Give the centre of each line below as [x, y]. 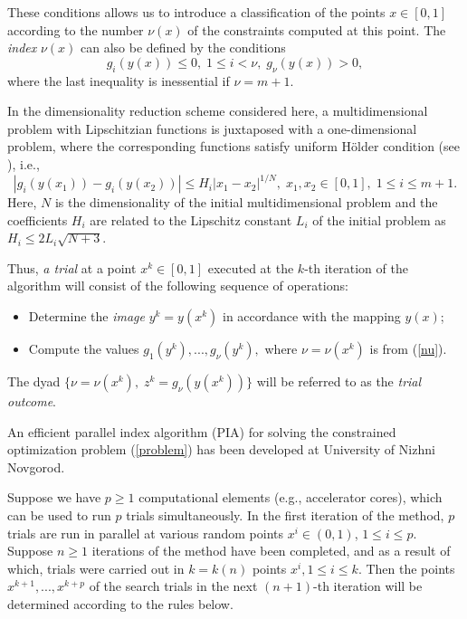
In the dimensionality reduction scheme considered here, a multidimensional [218, 111]
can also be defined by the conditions [183, 48]
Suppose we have [54, 497]
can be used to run [59, 514]
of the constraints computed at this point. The [317, 29]
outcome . [32, 401]
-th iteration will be [368, 586]
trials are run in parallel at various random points [146, 533]
